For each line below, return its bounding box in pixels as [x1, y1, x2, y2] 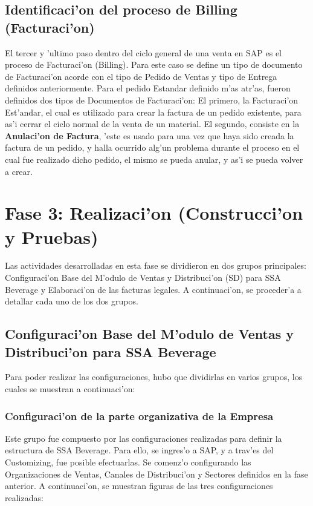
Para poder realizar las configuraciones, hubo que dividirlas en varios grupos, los [5, 370, 303, 383]
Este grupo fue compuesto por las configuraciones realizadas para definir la [5, 432, 282, 444]
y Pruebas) [5, 224, 98, 249]
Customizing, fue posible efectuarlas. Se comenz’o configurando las [5, 456, 251, 468]
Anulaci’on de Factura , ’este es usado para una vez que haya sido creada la [5, 129, 294, 142]
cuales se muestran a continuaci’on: [5, 383, 135, 395]
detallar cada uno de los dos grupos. [5, 295, 138, 307]
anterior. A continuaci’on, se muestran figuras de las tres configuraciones [5, 479, 273, 492]
